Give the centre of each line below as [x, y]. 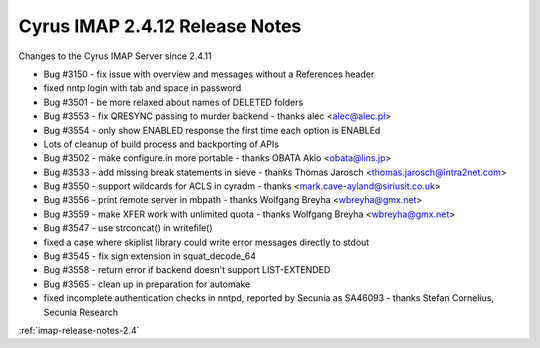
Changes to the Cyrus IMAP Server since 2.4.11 [115, 56]
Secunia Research [81, 312]
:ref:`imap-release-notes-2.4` [79, 330]
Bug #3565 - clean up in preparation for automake [147, 284]
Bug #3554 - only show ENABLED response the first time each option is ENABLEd [212, 130]
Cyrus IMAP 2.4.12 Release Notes [160, 26]
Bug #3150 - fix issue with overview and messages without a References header [209, 74]
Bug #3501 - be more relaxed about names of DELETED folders [173, 102]
